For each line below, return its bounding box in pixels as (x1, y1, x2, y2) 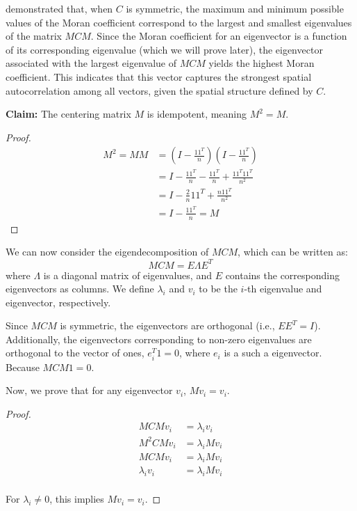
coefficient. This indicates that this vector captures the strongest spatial (6, 69, 312, 84)
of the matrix (6, 29, 62, 43)
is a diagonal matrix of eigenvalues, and (43, 267, 212, 282)
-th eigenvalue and (244, 281, 322, 296)
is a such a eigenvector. (224, 345, 322, 360)
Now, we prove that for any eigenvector (6, 383, 173, 398)
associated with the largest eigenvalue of (6, 56, 177, 70)
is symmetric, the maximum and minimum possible (126, 1, 344, 15)
